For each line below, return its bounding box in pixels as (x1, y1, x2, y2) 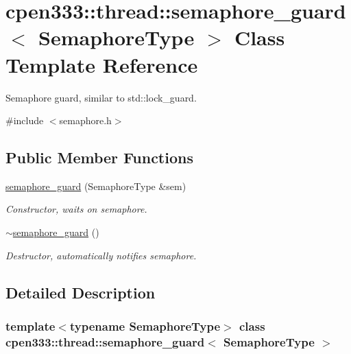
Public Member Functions (5, 147, 193, 168)
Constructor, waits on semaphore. (5, 202, 147, 216)
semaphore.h (59, 113, 112, 128)
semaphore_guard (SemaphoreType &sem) (5, 178, 186, 193)
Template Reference (5, 50, 198, 78)
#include (5, 113, 44, 128)
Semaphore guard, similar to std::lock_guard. (5, 90, 197, 104)
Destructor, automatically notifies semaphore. (5, 248, 197, 262)
